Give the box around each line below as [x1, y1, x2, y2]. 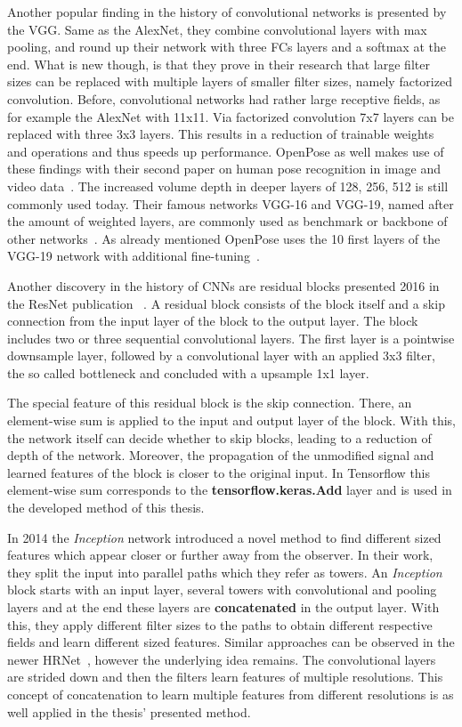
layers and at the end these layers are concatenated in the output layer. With [7, 598, 440, 616]
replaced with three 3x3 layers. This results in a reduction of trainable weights [7, 125, 434, 143]
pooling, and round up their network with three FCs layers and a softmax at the [7, 37, 446, 56]
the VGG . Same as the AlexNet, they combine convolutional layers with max [7, 20, 427, 38]
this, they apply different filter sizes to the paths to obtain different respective [7, 615, 433, 634]
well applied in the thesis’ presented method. [7, 702, 251, 721]
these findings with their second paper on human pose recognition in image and [7, 159, 441, 178]
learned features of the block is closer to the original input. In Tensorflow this [7, 463, 431, 481]
